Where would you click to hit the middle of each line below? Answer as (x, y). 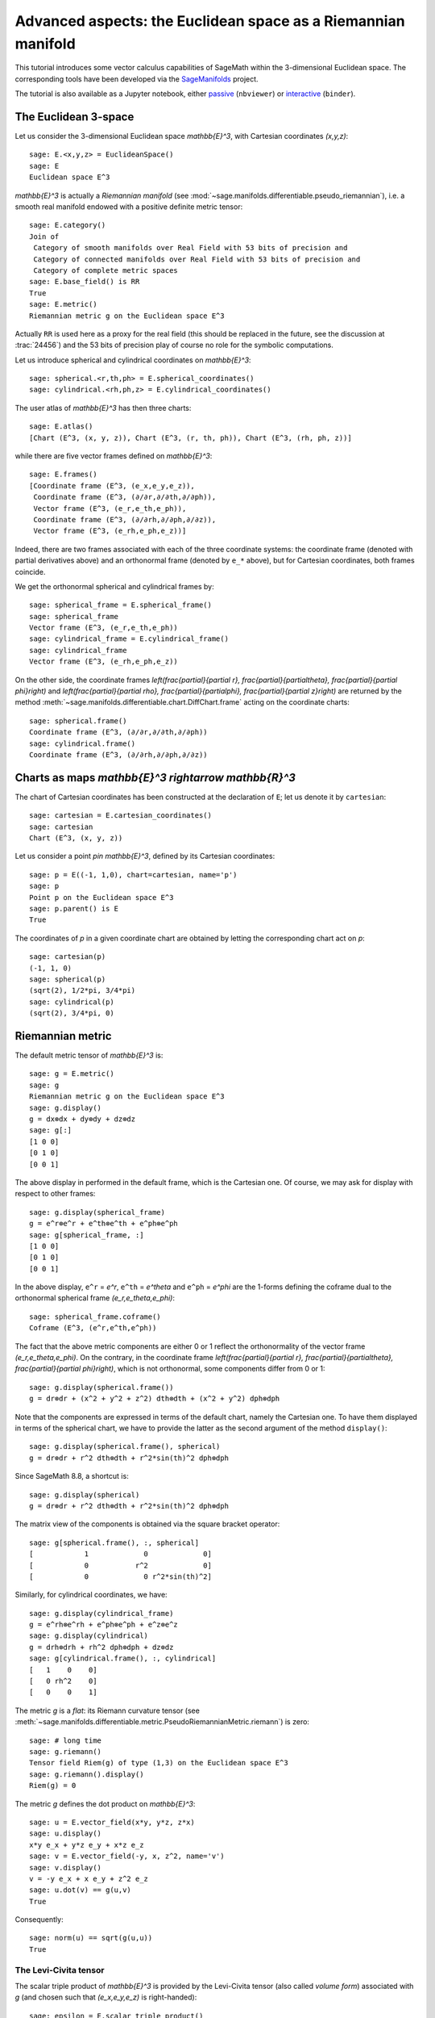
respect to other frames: (55, 1194)
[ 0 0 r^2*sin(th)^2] (121, 1576)
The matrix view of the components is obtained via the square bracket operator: (147, 1524)
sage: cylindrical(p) (72, 1002)
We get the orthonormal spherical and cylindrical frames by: (114, 586)
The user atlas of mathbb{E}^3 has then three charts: (103, 408)
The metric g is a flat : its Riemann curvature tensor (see (108, 1710)
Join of (44, 237)
